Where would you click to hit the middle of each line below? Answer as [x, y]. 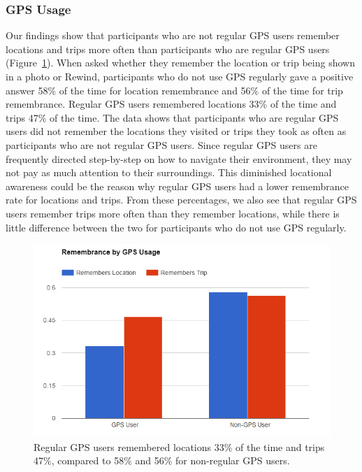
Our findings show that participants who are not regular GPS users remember [173, 35]
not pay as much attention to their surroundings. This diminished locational [169, 172]
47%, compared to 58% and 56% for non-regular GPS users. [162, 460]
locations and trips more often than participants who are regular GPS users [168, 49]
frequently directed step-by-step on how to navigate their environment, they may [179, 158]
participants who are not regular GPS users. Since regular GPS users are [161, 144]
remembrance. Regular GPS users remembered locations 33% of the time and [171, 104]
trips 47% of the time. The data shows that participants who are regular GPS [172, 117]
